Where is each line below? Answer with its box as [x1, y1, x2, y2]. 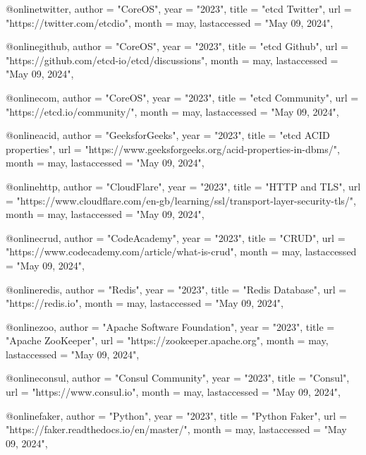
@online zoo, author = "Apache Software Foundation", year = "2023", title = [6, 319, 335, 334]
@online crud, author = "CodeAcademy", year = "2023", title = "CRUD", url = [6, 230, 346, 245]
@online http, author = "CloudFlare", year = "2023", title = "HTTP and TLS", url [6, 178, 361, 193]
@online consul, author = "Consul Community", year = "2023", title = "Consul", [6, 370, 350, 385]
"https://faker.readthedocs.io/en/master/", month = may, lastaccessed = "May [6, 422, 347, 437]
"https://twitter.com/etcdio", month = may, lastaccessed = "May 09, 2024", [6, 15, 334, 30]
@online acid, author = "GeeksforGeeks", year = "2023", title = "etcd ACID [6, 128, 330, 142]
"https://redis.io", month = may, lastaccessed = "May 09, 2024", [6, 296, 283, 310]
